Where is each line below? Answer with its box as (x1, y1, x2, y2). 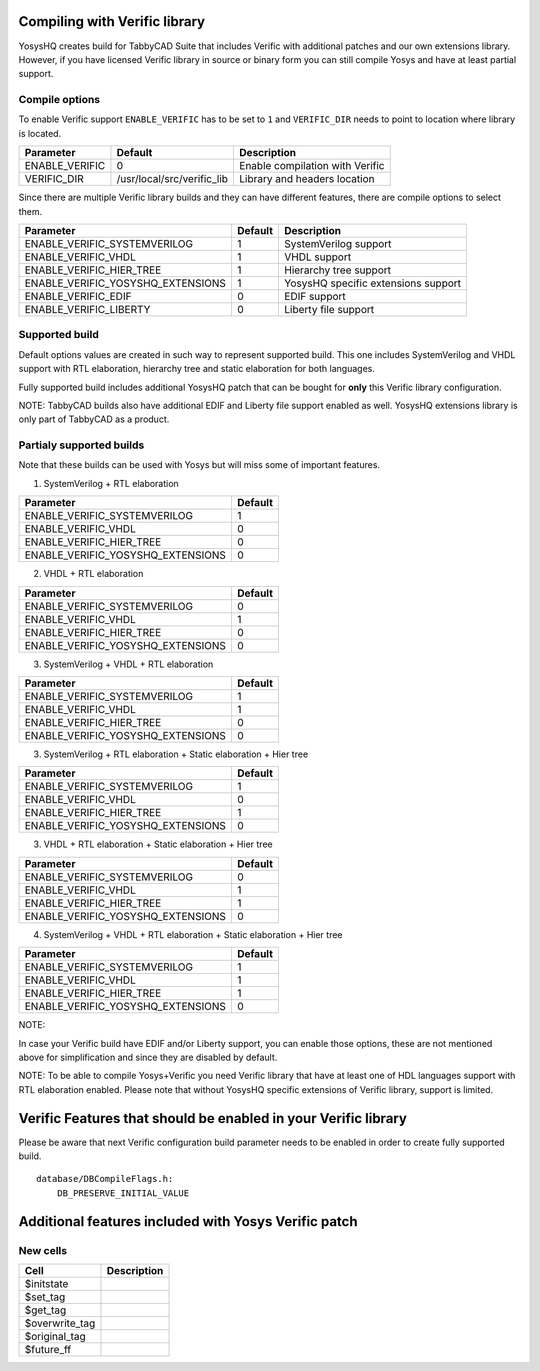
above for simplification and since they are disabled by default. (18, 1051, 278, 1063)
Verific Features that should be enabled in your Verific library (18, 1110, 407, 1127)
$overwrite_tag (24, 1316, 96, 1330)
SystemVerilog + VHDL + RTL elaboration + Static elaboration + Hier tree (43, 928, 344, 940)
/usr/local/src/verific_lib (116, 172, 229, 186)
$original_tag (24, 1329, 87, 1343)
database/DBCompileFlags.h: (36, 1173, 174, 1185)
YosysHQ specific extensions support (284, 276, 462, 290)
